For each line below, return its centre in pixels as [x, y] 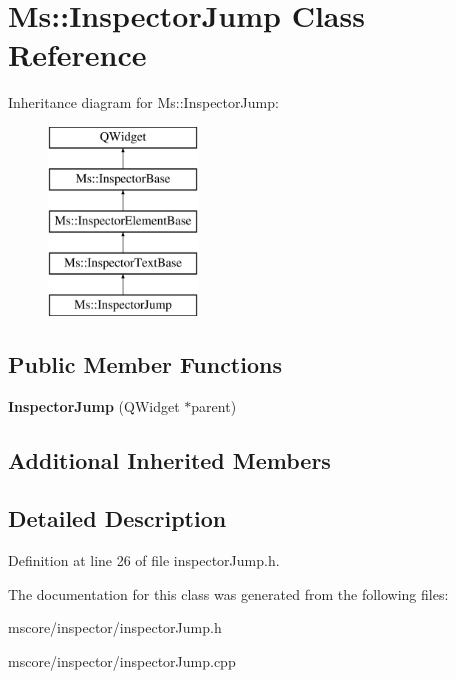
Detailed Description [117, 518]
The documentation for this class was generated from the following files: [228, 593]
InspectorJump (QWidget [94, 405]
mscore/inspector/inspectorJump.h [115, 627]
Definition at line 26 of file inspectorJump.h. [144, 560]
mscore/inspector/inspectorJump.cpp [122, 661]
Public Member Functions [145, 363]
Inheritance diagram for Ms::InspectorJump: [143, 102]
